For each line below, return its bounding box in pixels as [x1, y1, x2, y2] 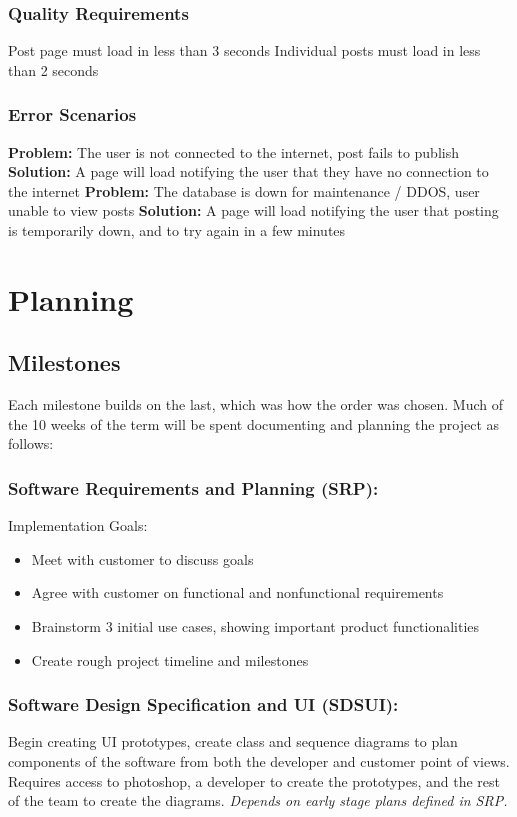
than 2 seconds [8, 59, 99, 80]
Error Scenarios [8, 102, 137, 127]
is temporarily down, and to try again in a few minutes [8, 220, 346, 240]
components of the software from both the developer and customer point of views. [8, 750, 510, 771]
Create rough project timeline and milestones [31, 649, 309, 670]
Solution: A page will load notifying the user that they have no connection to [8, 161, 489, 182]
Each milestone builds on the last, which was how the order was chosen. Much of [8, 394, 503, 415]
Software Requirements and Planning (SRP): [8, 475, 379, 500]
